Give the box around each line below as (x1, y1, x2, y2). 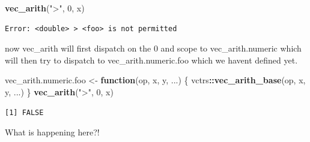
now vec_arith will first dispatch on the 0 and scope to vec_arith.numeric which (5, 42, 302, 55)
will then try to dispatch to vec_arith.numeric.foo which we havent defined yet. (5, 53, 298, 66)
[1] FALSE (5, 108, 44, 117)
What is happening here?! (5, 126, 100, 138)
